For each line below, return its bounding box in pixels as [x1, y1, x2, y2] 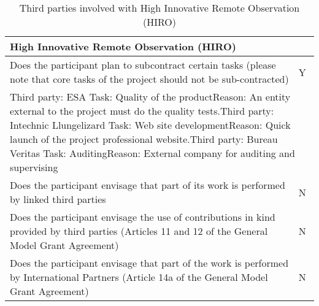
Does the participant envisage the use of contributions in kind [10, 210, 275, 224]
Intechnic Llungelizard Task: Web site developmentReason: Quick [10, 118, 291, 132]
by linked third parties [10, 192, 106, 206]
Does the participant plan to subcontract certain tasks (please [10, 58, 276, 72]
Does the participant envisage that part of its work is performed [10, 178, 285, 192]
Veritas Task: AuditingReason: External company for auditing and [10, 146, 295, 160]
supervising [10, 160, 58, 174]
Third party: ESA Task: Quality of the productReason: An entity [10, 90, 291, 104]
